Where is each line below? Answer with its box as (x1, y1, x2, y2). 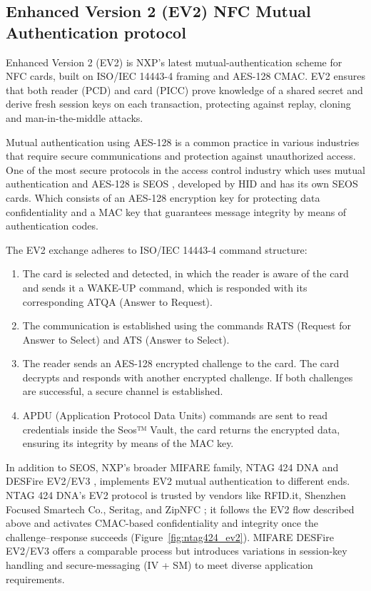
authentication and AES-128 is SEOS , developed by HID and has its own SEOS (6, 176, 358, 191)
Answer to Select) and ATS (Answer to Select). (22, 332, 230, 346)
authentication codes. (6, 218, 98, 233)
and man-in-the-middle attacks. (6, 110, 143, 125)
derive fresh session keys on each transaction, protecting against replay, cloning (6, 96, 351, 111)
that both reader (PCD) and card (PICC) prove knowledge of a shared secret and (6, 82, 363, 97)
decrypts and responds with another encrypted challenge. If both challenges (22, 369, 353, 384)
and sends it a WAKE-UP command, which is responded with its (22, 279, 308, 294)
